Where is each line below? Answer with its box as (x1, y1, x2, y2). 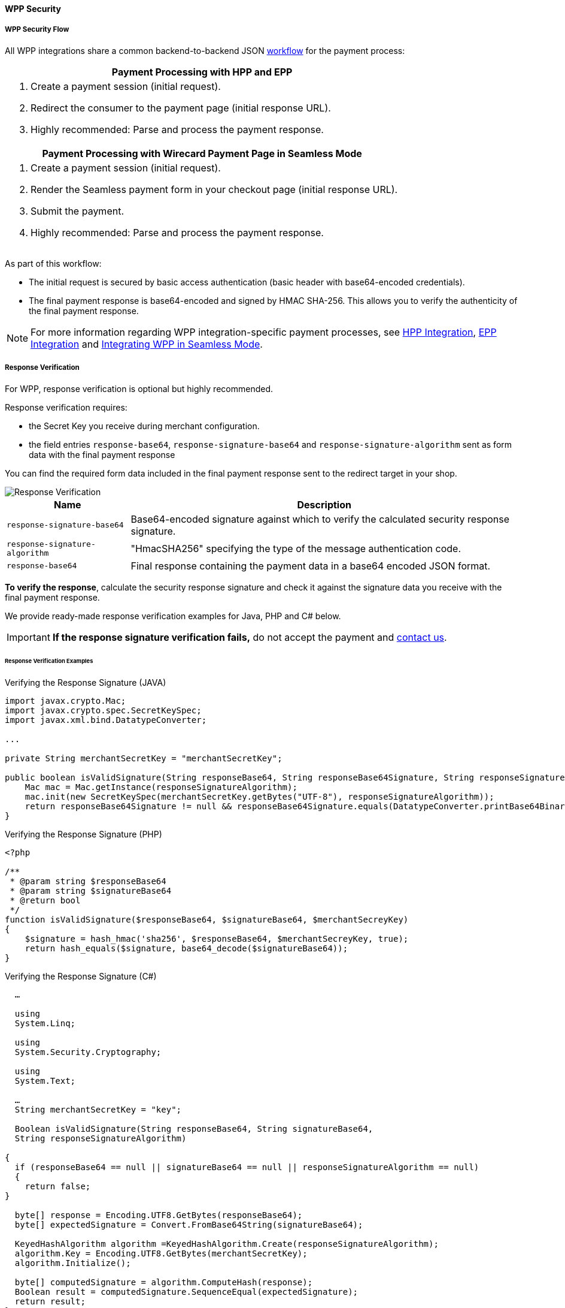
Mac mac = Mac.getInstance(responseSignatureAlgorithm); (25, 782, 297, 792)
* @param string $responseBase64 (10, 876, 166, 887)
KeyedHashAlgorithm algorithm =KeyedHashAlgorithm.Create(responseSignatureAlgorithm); (14, 1239, 439, 1249)
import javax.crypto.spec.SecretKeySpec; (5, 706, 202, 716)
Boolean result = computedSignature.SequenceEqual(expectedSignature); (14, 1287, 359, 1297)
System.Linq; (14, 1018, 76, 1029)
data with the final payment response (29, 449, 175, 460)
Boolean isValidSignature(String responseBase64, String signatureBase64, (14, 1124, 373, 1134)
